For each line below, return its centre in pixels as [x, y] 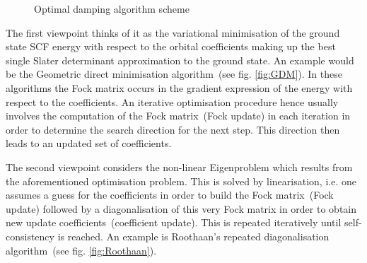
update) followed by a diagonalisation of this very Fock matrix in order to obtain [181, 208]
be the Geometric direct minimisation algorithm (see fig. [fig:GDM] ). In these [174, 74]
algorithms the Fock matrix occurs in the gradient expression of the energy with [179, 87]
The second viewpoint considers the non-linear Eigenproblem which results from [179, 166]
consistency [30, 236]
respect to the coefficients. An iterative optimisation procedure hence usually [172, 101]
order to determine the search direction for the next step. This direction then [173, 129]
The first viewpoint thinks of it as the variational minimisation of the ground [173, 32]
